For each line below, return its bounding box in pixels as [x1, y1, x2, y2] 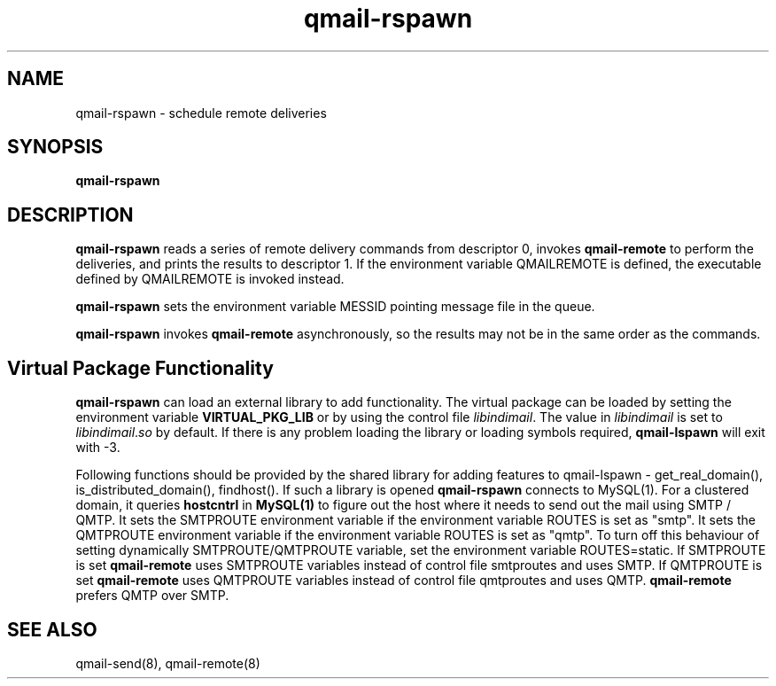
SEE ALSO [7, 618, 97, 641]
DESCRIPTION [7, 203, 134, 226]
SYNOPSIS [7, 136, 104, 159]
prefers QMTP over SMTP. [75, 588, 229, 604]
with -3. [75, 440, 120, 456]
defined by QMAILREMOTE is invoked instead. [75, 271, 345, 287]
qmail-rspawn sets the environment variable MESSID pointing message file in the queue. [75, 299, 595, 315]
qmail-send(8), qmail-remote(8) [75, 655, 260, 671]
